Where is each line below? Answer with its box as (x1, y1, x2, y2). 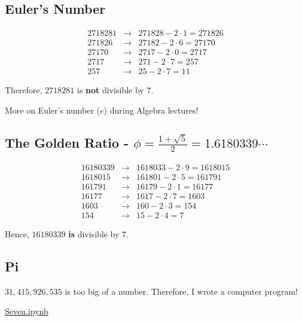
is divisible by (68, 227, 120, 240)
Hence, (5, 227, 29, 240)
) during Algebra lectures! (103, 103, 199, 116)
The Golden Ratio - (5, 133, 129, 151)
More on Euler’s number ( (5, 103, 100, 116)
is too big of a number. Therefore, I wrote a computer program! (65, 285, 298, 297)
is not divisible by (77, 84, 144, 96)
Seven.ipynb (5, 305, 48, 317)
